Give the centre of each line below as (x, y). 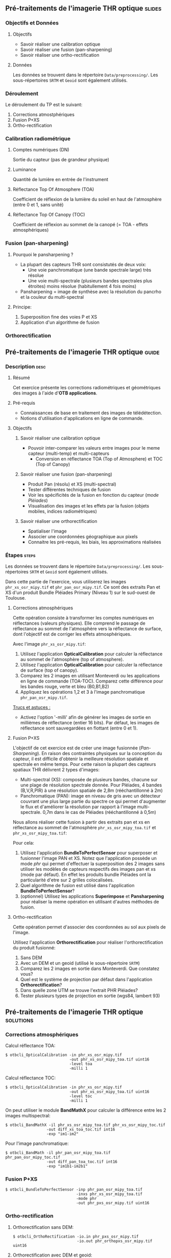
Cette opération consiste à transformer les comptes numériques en (83, 618)
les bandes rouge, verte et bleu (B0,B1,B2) (65, 687)
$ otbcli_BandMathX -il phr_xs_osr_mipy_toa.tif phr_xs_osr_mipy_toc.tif (86, 1125)
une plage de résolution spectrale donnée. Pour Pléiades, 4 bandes (91, 785)
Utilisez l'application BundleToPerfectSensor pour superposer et (89, 853)
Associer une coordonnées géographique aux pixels (83, 537)
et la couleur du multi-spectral (52, 297)
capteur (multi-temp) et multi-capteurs (69, 454)
